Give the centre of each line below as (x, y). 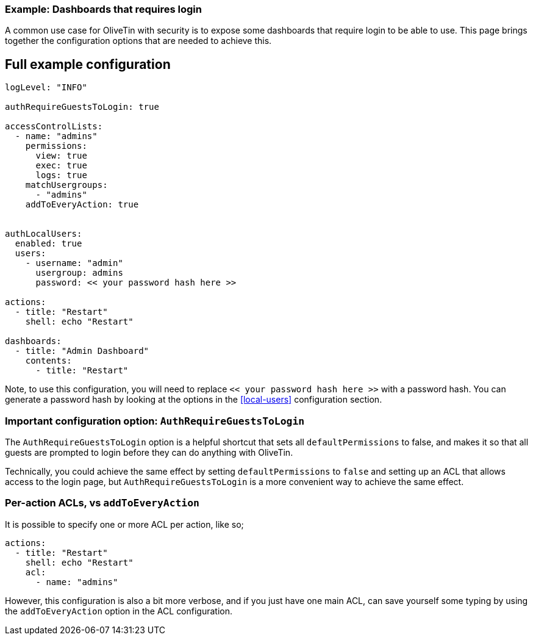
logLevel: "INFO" (46, 88)
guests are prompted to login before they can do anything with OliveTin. (149, 452)
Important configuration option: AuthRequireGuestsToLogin (155, 421)
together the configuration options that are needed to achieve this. (138, 41)
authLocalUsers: (44, 234)
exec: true (61, 166)
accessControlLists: (54, 127)
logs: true (61, 175)
